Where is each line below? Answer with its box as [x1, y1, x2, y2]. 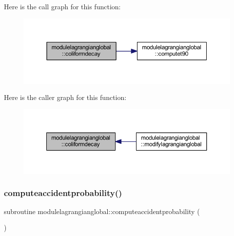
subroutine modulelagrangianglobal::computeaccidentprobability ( [4, 206, 200, 216]
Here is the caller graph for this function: [4, 92, 127, 102]
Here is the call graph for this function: [4, 1, 121, 11]
